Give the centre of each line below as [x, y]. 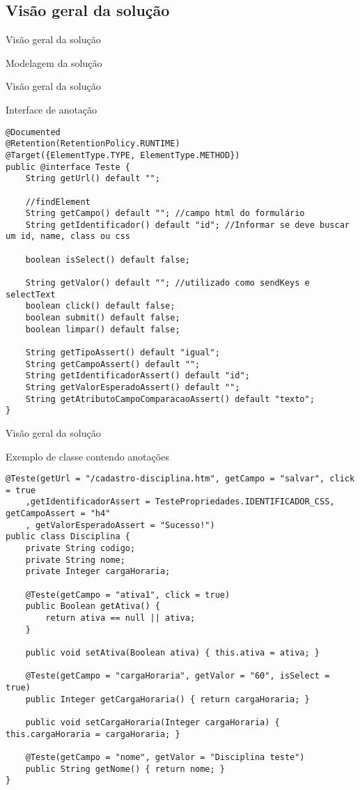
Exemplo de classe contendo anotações [87, 456]
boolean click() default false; [100, 306]
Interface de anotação [52, 109]
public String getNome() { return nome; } [125, 769]
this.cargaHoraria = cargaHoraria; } [93, 734]
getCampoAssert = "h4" [58, 514]
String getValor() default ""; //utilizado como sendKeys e [167, 283]
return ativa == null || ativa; [120, 618]
